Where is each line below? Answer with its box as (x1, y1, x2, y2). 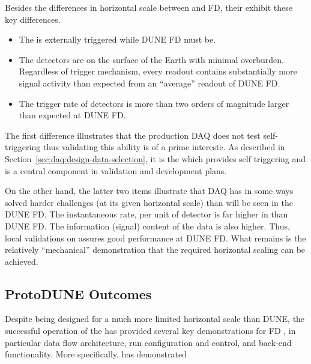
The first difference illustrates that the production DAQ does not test (5, 129, 261, 141)
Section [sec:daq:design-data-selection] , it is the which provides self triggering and (5, 152, 306, 165)
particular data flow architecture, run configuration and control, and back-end (5, 336, 292, 348)
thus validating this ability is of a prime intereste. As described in (43, 141, 285, 153)
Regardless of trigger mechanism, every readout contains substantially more (19, 65, 297, 77)
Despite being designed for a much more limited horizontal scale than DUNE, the (5, 312, 305, 325)
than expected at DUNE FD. (19, 109, 126, 121)
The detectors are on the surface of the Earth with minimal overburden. (19, 53, 284, 65)
